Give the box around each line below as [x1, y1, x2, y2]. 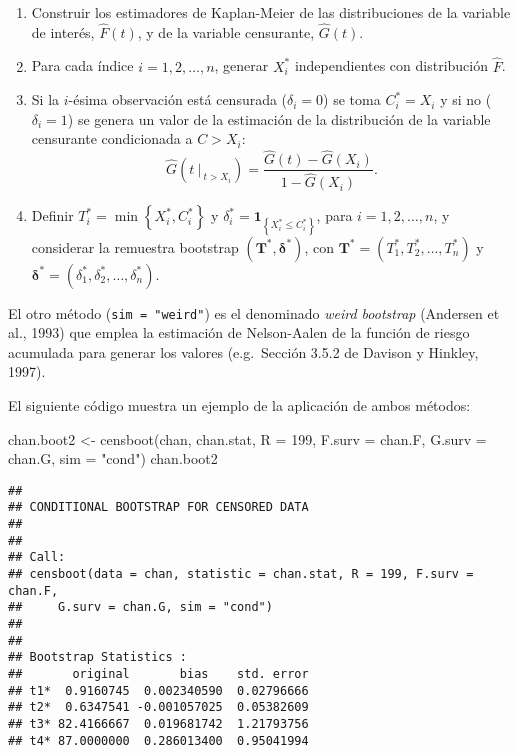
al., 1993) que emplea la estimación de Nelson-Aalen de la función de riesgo [8, 322, 470, 343]
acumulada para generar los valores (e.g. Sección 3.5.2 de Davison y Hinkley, [8, 341, 479, 362]
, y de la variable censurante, [137, 21, 315, 42]
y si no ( [440, 89, 492, 110]
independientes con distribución [294, 55, 489, 76]
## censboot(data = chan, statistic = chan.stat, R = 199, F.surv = [8, 567, 474, 582]
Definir [31, 205, 74, 226]
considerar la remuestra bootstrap [31, 236, 239, 257]
